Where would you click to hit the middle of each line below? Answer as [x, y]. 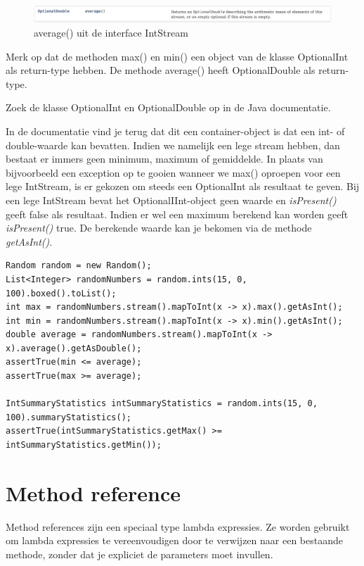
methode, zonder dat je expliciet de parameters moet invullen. [139, 554]
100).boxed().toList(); [61, 293]
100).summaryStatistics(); [69, 417]
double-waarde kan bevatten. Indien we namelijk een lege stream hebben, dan [173, 145]
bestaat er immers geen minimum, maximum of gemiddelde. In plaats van [164, 159]
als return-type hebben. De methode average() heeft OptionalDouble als [161, 70]
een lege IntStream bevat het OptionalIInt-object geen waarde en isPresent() [171, 200]
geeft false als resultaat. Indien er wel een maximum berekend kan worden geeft [177, 214]
